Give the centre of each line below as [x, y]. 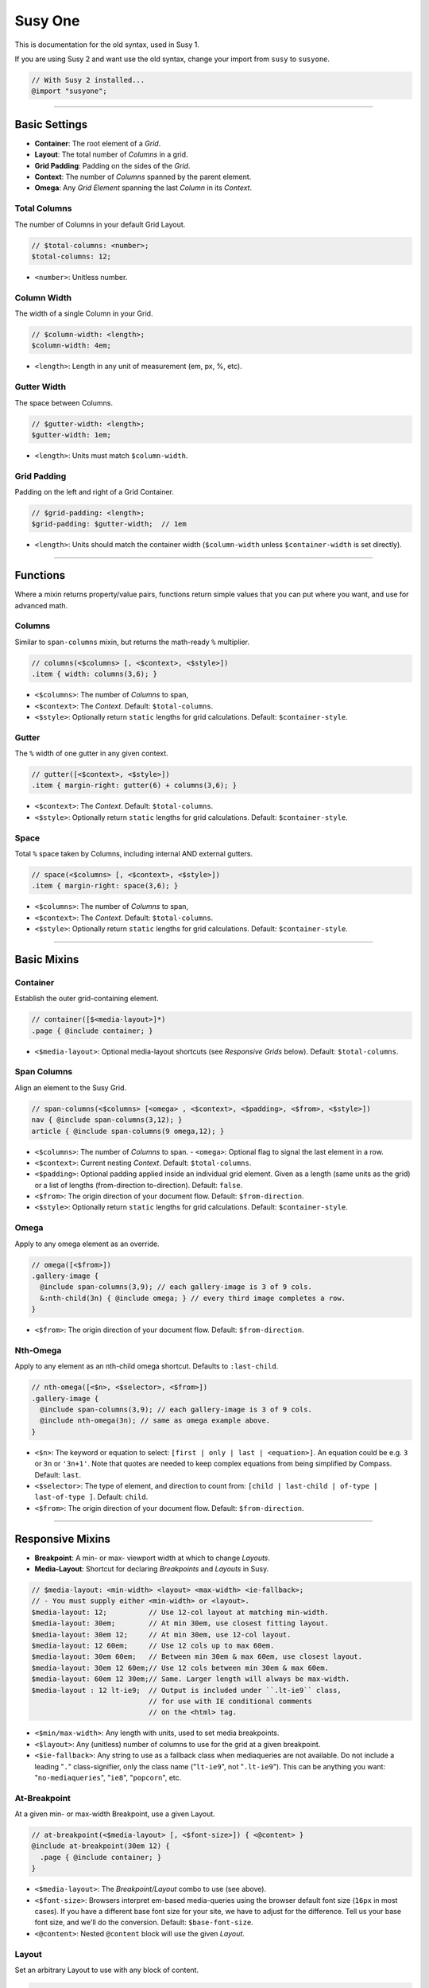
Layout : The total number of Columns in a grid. [111, 154]
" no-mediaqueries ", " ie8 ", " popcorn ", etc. [108, 1777]
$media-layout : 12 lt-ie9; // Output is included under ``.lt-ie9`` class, [186, 1690]
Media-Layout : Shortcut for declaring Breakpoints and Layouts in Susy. [152, 1569]
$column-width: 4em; [71, 346]
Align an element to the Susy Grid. [71, 1087]
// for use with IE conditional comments [230, 1701]
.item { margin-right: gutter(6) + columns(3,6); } [134, 786]
